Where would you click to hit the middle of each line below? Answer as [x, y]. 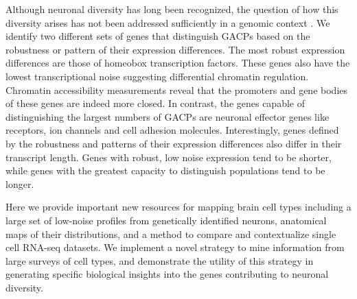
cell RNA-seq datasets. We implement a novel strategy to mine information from [175, 247]
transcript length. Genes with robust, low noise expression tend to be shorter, [169, 157]
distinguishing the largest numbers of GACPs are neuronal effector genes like [168, 116]
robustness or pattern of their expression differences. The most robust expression [175, 49]
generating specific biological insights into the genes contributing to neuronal [167, 274]
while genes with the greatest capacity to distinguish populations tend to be [165, 170]
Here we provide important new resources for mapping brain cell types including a [178, 207]
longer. [20, 183]
